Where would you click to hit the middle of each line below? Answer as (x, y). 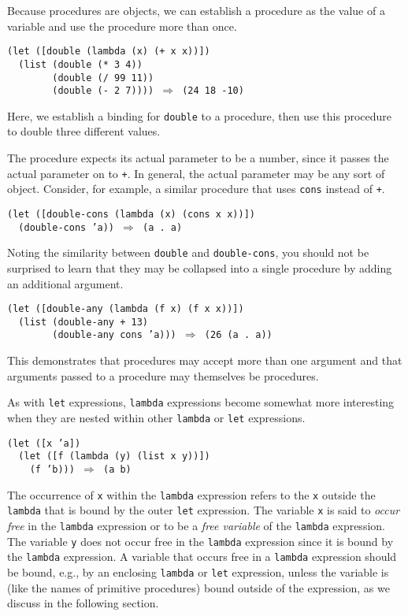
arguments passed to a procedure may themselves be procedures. (163, 375)
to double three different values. (84, 131)
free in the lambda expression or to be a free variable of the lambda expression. (196, 525)
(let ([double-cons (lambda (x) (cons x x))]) (131, 214)
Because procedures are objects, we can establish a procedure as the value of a (196, 10)
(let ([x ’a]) (44, 443)
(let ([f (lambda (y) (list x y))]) (114, 456)
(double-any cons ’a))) (114, 335)
